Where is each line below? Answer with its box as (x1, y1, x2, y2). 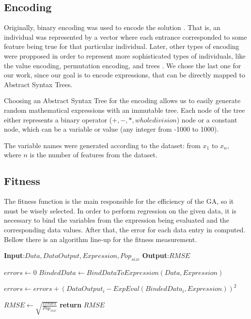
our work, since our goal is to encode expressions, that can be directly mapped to (4, 70, 245, 80)
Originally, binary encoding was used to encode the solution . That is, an (4, 22, 220, 32)
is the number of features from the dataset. (30, 150, 157, 160)
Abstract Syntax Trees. (4, 79, 73, 89)
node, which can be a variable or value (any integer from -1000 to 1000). (4, 124, 219, 134)
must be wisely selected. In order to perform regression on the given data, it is (4, 205, 236, 215)
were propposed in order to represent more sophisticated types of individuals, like (4, 50, 246, 61)
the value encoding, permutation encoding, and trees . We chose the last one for (4, 60, 241, 70)
